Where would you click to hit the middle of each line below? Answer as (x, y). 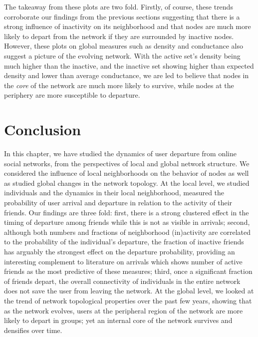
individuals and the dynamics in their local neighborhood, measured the (114, 193)
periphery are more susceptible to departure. (72, 95)
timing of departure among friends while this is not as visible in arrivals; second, (127, 222)
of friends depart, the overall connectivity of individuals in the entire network (122, 281)
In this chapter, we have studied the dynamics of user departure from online (121, 153)
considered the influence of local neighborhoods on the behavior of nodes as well (127, 173)
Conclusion (43, 129)
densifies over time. (33, 330)
